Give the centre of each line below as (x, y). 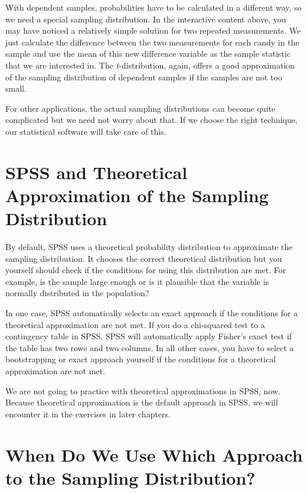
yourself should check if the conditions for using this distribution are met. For (146, 270)
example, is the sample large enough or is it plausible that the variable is (137, 281)
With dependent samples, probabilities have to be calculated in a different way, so (153, 7)
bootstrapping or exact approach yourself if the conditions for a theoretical (141, 359)
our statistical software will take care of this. (86, 131)
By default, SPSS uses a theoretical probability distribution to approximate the (149, 247)
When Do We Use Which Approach (154, 454)
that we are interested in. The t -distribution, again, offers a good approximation (150, 65)
